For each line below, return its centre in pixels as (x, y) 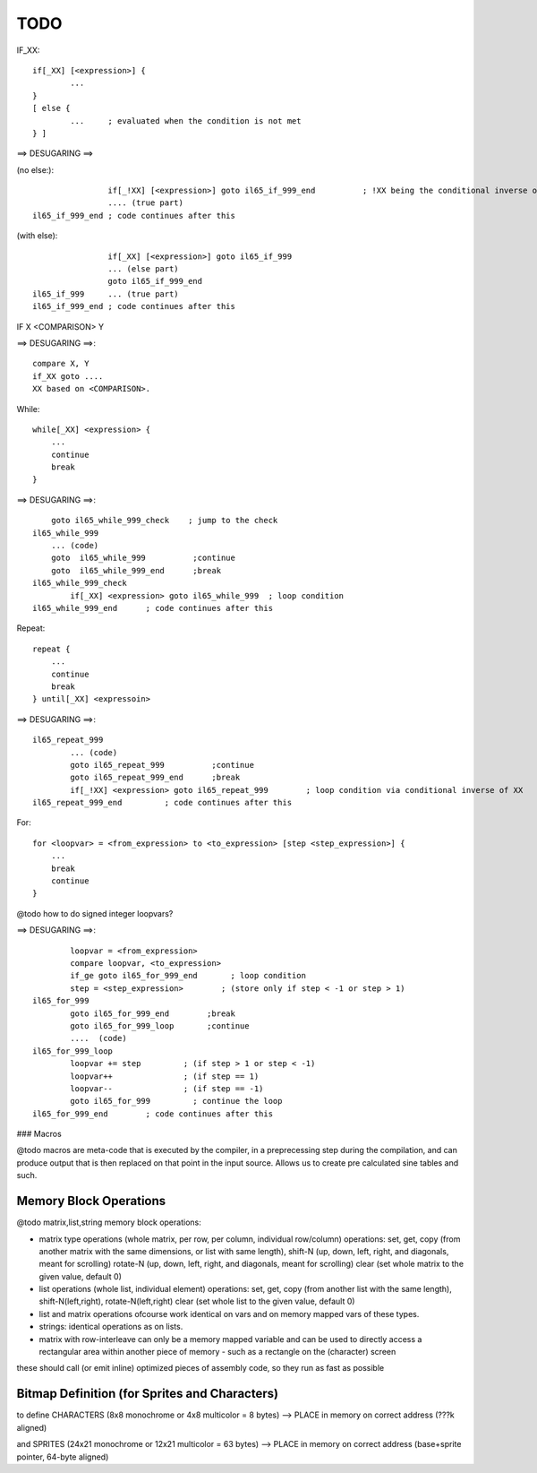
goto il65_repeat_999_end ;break (155, 778)
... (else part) (143, 269)
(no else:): (35, 169)
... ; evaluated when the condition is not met (186, 121)
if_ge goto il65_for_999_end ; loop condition (188, 976)
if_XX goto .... (68, 376)
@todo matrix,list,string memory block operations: (109, 1222)
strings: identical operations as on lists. (111, 1327)
